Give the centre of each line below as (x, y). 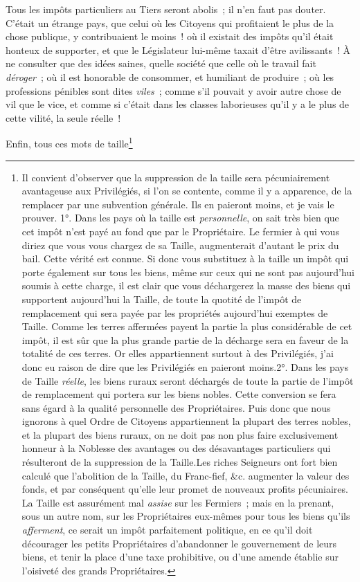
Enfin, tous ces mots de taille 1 (69, 142)
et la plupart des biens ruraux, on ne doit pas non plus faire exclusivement (180, 434)
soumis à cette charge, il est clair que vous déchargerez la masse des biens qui (186, 285)
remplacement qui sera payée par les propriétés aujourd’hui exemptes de (175, 312)
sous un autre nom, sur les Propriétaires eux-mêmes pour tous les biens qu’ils (186, 516)
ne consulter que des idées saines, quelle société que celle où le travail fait (161, 63)
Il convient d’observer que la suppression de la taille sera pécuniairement (176, 177)
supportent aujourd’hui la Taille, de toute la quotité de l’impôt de (162, 299)
